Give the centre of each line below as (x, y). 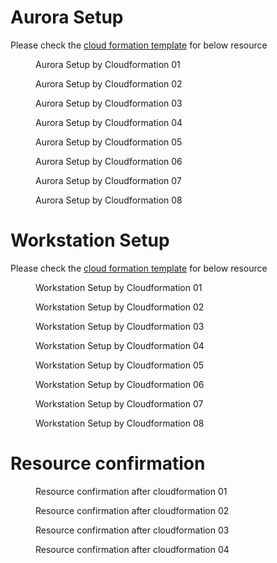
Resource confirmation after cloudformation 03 (132, 530)
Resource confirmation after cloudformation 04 (132, 549)
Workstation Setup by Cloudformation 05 (120, 365)
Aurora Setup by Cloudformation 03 (109, 103)
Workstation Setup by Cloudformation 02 (120, 307)
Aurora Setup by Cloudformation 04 (109, 122)
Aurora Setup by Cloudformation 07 (108, 180)
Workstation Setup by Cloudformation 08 (120, 423)
